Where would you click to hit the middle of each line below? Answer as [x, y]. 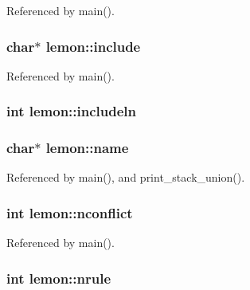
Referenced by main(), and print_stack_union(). [126, 177]
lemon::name [87, 148]
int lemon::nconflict [70, 212]
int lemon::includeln [71, 111]
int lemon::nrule [59, 278]
